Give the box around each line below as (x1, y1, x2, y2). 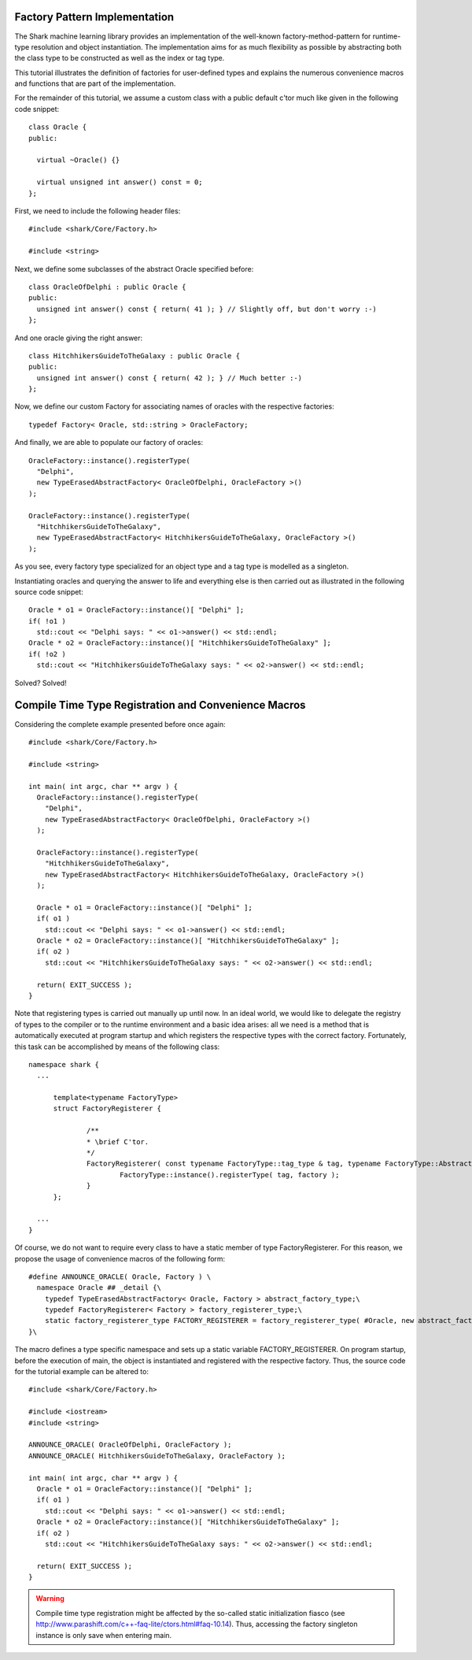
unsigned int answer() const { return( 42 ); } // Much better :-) (36, 373, 303, 382)
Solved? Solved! (14, 678, 67, 687)
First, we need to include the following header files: (14, 206, 181, 216)
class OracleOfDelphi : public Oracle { (28, 282, 186, 291)
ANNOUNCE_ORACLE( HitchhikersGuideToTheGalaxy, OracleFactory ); (28, 1451, 286, 1460)
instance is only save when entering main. (35, 1630, 172, 1640)
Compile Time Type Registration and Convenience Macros (14, 698, 306, 712)
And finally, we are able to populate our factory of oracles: (14, 438, 204, 447)
